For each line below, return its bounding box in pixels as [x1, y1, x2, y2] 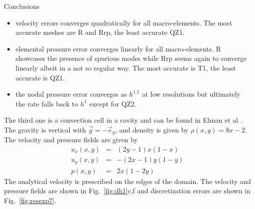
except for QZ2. [89, 98, 136, 108]
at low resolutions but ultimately [142, 89, 241, 99]
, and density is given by [115, 124, 189, 134]
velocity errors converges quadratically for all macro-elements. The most [15, 17, 232, 27]
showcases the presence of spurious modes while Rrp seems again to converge [15, 53, 247, 63]
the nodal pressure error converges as [15, 89, 127, 99]
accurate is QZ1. [15, 72, 65, 82]
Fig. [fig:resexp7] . [4, 195, 56, 205]
